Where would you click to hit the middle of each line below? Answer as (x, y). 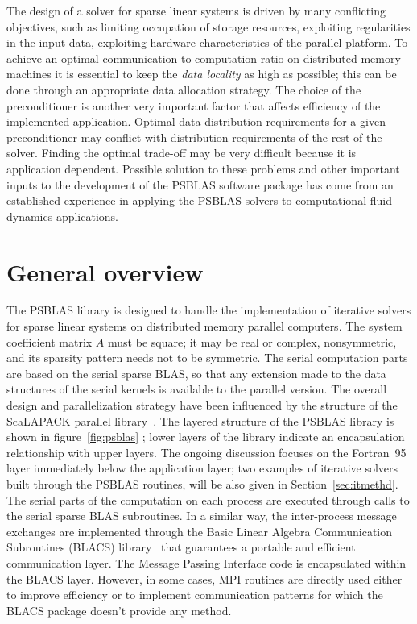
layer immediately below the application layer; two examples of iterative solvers (202, 468)
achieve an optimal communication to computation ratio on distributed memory (204, 58)
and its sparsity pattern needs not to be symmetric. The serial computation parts (207, 358)
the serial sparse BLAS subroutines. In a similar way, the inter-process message (202, 516)
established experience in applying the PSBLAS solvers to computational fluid (199, 200)
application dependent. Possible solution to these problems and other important (203, 168)
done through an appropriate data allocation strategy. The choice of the (184, 89)
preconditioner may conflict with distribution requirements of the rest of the (194, 137)
